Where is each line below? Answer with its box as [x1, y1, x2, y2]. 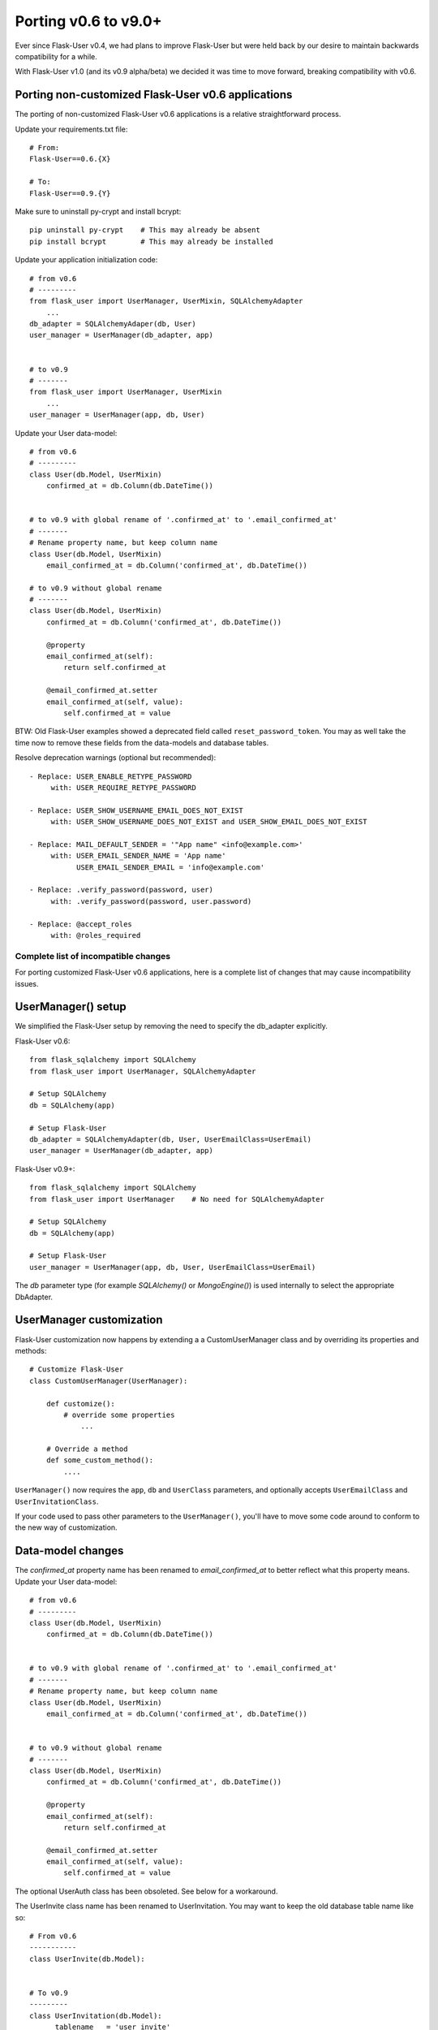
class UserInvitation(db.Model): [29, 2011, 162, 2020]
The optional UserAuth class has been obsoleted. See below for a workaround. [15, 1886, 278, 1896]
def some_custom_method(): [45, 1456, 154, 1465]
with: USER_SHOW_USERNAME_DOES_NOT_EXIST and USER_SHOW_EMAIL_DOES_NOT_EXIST [50, 817, 367, 827]
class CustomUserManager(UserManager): [29, 1376, 188, 1385]
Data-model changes [15, 1544, 124, 1558]
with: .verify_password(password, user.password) [50, 896, 252, 905]
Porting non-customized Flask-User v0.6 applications [15, 88, 293, 101]
